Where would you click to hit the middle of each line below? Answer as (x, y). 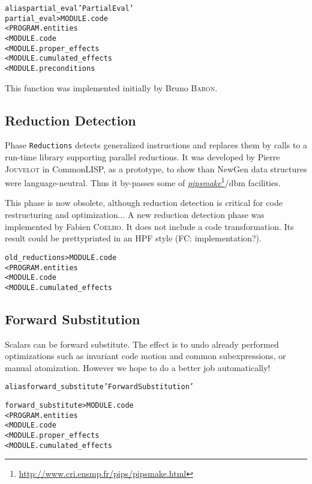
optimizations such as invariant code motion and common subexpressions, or (145, 356)
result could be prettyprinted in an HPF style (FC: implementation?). (133, 238)
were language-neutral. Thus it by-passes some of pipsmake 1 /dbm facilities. (143, 182)
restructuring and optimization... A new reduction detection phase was (135, 215)
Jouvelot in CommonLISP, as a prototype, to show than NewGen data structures (156, 168)
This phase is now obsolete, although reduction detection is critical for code (144, 203)
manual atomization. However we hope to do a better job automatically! (138, 367)
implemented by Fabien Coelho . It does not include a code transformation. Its (149, 226)
